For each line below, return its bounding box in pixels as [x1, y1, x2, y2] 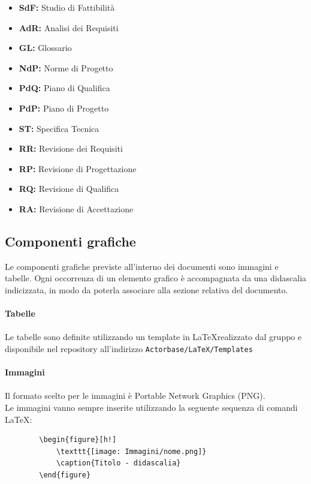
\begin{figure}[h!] [39, 435, 117, 444]
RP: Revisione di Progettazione [19, 162, 137, 175]
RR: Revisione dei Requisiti [19, 142, 123, 155]
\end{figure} [39, 470, 91, 479]
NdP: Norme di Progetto [19, 61, 113, 74]
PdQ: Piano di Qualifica [19, 82, 110, 94]
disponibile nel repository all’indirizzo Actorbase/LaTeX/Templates [5, 342, 253, 354]
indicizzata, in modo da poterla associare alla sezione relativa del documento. [5, 283, 288, 296]
